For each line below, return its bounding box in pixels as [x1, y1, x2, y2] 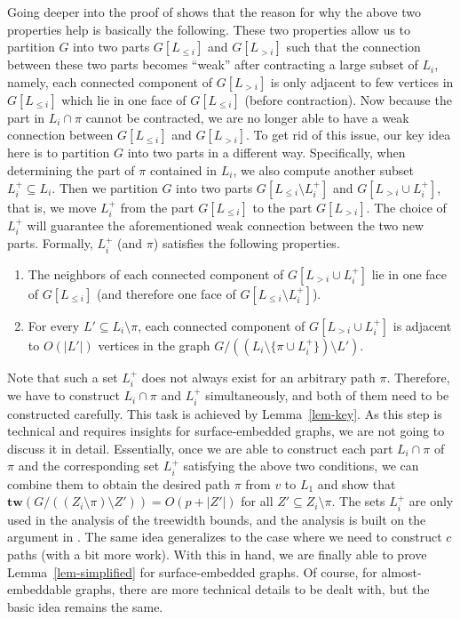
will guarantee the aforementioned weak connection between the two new [27, 215, 424, 234]
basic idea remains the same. [7, 597, 163, 615]
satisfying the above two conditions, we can [183, 456, 419, 475]
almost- [381, 562, 422, 581]
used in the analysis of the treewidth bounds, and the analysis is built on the [7, 510, 426, 528]
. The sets [331, 492, 385, 510]
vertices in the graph [98, 335, 210, 354]
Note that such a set [7, 367, 118, 386]
